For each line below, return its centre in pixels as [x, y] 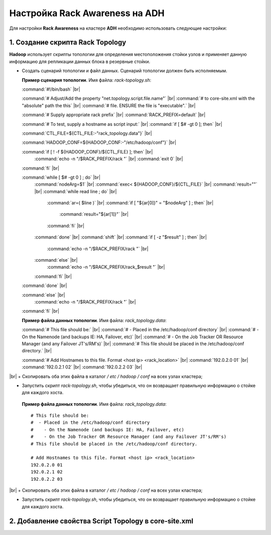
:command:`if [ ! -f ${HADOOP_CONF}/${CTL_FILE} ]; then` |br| [87, 151]
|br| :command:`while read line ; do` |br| [76, 191]
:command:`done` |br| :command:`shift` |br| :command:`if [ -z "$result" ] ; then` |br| [120, 237]
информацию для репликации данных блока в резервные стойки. [80, 61]
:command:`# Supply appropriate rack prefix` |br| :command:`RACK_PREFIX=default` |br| [114, 115]
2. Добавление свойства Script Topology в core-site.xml [101, 521]
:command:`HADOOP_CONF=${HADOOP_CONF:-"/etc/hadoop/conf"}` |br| [99, 142]
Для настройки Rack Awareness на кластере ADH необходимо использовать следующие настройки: [118, 28]
